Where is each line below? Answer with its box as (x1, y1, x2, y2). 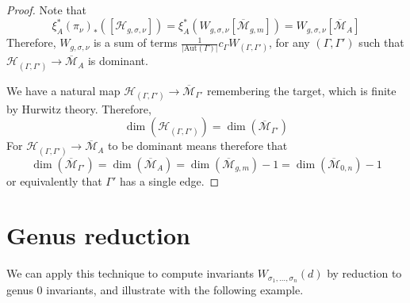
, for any (268, 34, 310, 51)
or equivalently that (6, 172, 102, 189)
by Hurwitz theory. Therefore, (6, 100, 151, 117)
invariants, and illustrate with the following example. (46, 282, 304, 298)
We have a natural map (6, 82, 121, 98)
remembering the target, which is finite (206, 82, 397, 98)
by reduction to (327, 265, 402, 282)
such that (358, 34, 404, 51)
